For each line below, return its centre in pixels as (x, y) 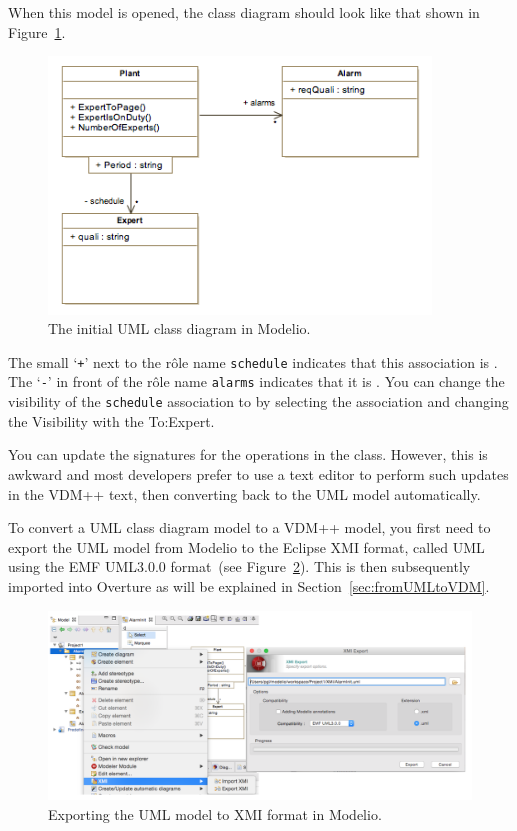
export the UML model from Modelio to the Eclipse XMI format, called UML (246, 546)
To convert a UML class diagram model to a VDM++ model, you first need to (249, 527)
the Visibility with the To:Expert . (111, 420)
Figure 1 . (37, 31)
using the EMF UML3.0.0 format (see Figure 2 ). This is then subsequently (239, 566)
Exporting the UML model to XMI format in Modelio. (215, 813)
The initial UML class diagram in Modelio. (179, 328)
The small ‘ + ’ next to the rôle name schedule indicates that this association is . (253, 361)
